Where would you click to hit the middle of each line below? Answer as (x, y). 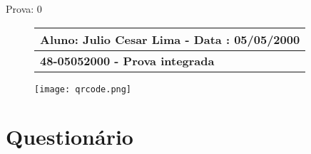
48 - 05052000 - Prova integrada (127, 60)
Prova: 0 (24, 9)
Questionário (70, 137)
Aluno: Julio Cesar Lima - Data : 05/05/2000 (170, 39)
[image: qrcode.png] (83, 89)
